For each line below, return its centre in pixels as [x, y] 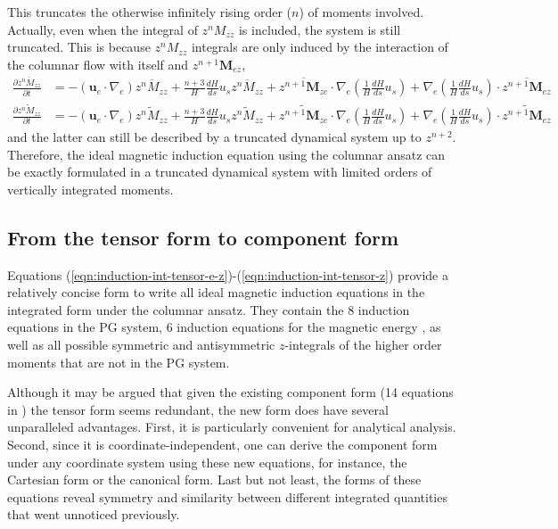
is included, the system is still [320, 29]
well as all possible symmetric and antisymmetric [141, 345]
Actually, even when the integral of [103, 29]
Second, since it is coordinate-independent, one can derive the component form [222, 445]
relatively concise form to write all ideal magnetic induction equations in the [216, 292]
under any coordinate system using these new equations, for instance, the [207, 462]
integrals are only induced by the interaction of [320, 47]
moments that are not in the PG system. [119, 362]
